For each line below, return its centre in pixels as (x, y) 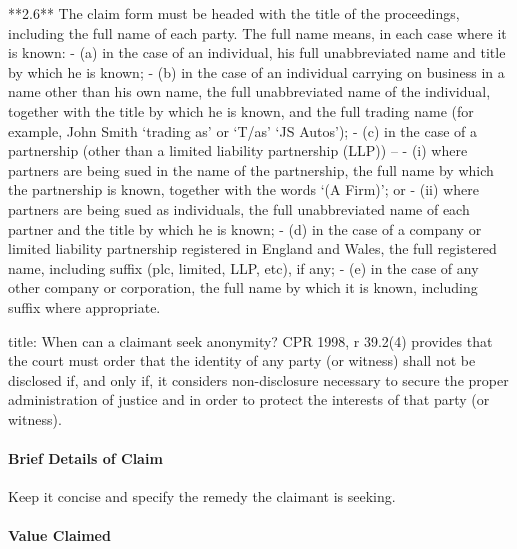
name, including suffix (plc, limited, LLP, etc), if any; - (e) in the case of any (243, 267)
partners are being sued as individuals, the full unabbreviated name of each (239, 208)
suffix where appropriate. (84, 306)
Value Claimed (59, 535)
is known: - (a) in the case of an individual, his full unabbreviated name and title (257, 52)
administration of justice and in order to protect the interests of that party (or (249, 399)
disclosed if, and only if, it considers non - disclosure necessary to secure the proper (258, 379)
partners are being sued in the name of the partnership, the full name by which (251, 169)
